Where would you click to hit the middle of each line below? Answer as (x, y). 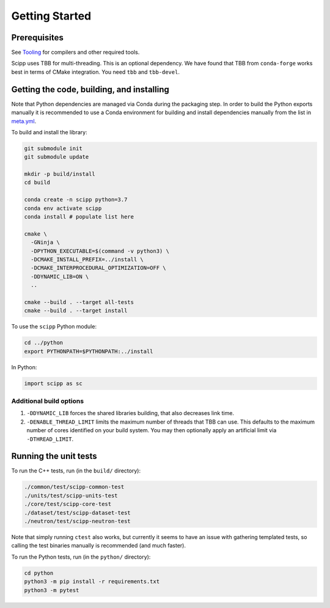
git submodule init (53, 148)
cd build (37, 183)
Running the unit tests (54, 456)
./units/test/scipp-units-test (71, 495)
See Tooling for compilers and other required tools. (75, 52)
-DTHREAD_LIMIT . (50, 439)
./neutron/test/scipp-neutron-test (77, 521)
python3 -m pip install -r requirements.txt (92, 582)
